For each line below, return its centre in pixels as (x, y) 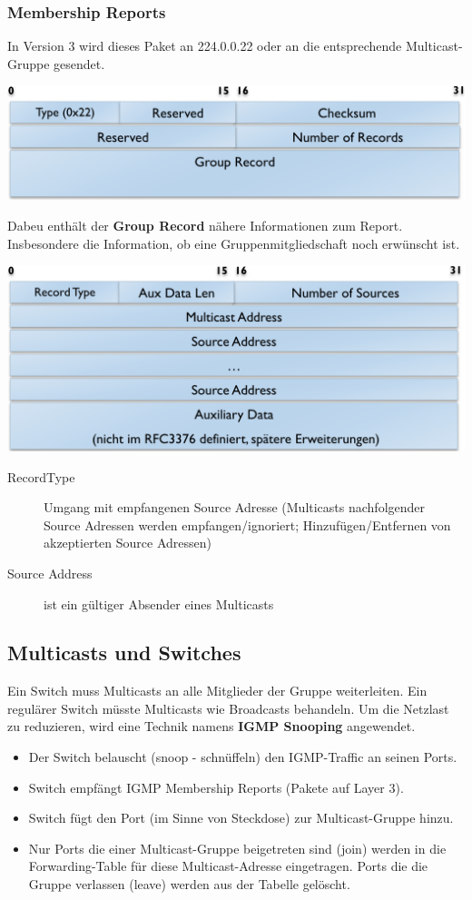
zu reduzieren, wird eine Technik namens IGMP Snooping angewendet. (211, 726)
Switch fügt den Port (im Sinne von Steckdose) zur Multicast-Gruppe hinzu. (241, 818)
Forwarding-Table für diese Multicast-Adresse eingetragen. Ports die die (228, 866)
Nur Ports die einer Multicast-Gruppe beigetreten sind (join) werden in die (237, 848)
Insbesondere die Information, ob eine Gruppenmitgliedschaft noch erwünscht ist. (234, 243)
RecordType (41, 476)
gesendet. (79, 63)
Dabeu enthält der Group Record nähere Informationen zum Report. (205, 225)
